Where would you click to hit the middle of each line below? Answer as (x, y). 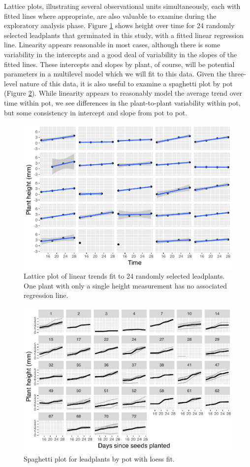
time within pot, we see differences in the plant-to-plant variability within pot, (122, 102)
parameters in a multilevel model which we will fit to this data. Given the (115, 74)
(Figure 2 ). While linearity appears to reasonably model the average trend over (123, 93)
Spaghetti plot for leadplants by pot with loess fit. (99, 459)
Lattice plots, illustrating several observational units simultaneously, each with (122, 6)
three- (237, 74)
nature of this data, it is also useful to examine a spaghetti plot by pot (126, 83)
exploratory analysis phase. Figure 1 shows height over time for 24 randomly (119, 25)
